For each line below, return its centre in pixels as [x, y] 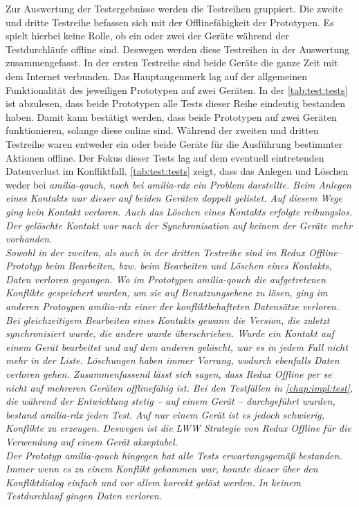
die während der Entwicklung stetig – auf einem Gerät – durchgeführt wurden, [171, 401]
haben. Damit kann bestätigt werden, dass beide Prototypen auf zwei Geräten [171, 116]
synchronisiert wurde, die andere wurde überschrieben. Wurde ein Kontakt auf [170, 333]
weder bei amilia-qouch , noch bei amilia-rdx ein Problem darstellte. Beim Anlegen [178, 184]
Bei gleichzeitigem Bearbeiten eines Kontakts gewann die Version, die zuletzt [168, 319]
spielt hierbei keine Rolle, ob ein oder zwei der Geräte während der [147, 36]
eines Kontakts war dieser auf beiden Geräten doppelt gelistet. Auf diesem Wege [174, 198]
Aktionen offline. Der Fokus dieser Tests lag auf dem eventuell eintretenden [165, 157]
